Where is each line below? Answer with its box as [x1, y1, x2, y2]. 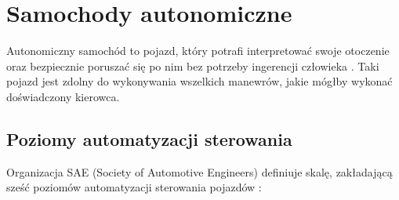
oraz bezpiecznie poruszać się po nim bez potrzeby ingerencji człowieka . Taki [6, 57, 379, 74]
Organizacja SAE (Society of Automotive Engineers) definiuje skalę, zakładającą [6, 163, 393, 180]
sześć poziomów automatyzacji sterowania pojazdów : [6, 179, 262, 195]
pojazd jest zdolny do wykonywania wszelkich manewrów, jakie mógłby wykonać [6, 73, 393, 89]
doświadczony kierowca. [6, 88, 120, 104]
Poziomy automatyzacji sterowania [6, 126, 292, 151]
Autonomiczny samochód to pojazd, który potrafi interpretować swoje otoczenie [6, 42, 390, 59]
